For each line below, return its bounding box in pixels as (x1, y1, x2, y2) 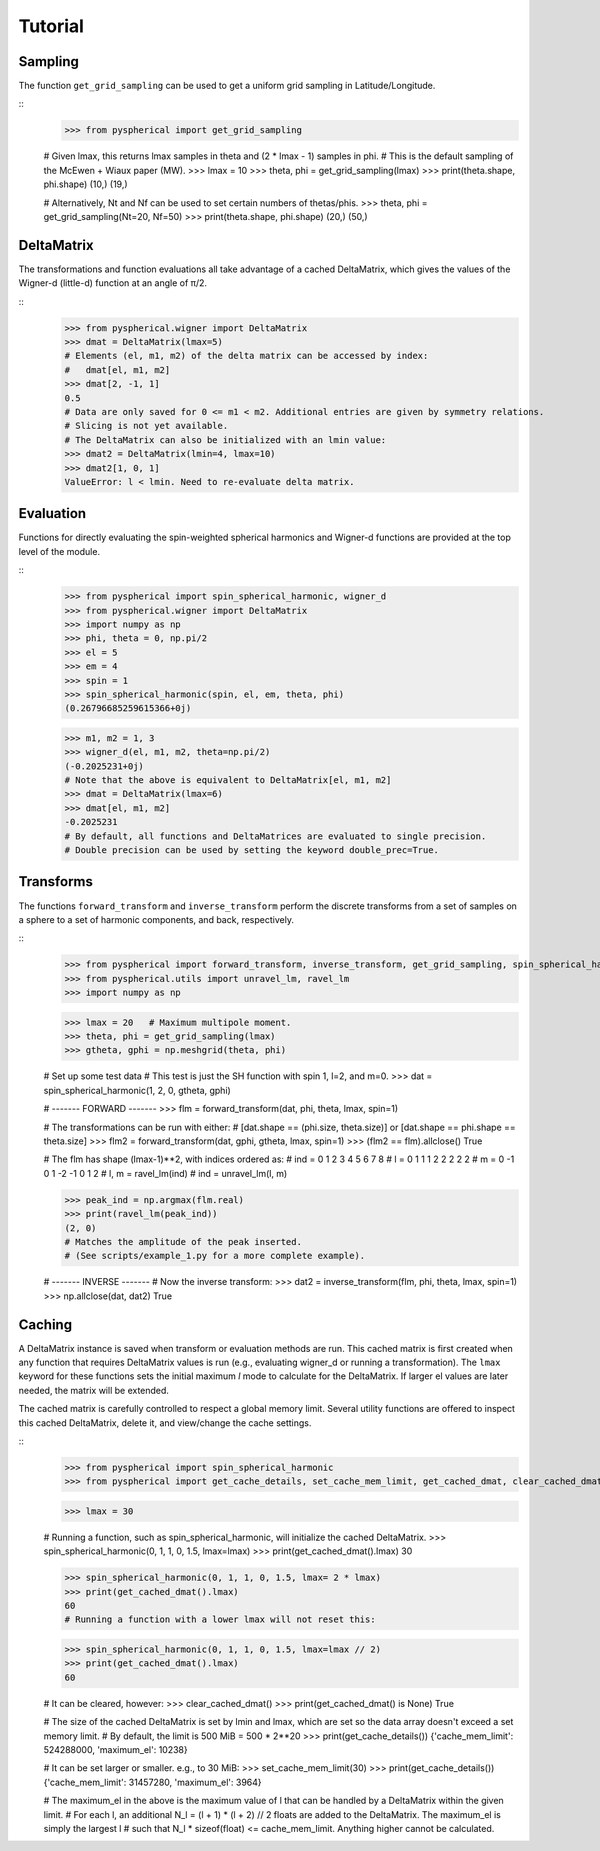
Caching (18, 1316, 73, 1333)
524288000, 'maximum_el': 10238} (43, 1743, 189, 1755)
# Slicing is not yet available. (64, 420, 229, 432)
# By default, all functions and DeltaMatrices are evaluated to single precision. (64, 830, 487, 842)
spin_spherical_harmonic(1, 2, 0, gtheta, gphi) (43, 1084, 232, 1096)
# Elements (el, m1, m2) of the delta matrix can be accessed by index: (64, 350, 429, 362)
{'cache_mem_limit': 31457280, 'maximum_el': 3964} (43, 1776, 262, 1788)
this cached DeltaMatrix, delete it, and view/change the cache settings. (18, 1416, 312, 1429)
